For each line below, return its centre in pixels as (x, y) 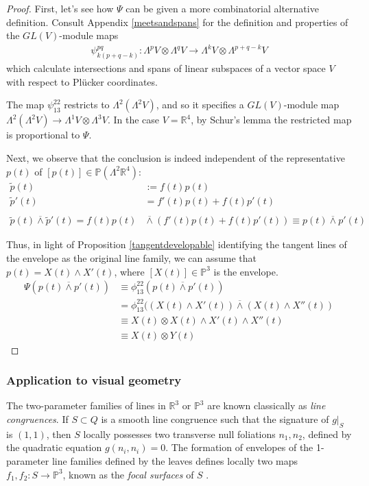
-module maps (89, 35)
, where (129, 271)
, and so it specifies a (200, 105)
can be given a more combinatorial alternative (222, 8)
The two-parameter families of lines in (86, 405)
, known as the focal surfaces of (128, 474)
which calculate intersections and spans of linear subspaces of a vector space (166, 68)
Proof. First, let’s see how (60, 8)
